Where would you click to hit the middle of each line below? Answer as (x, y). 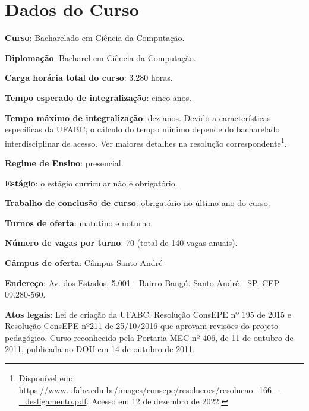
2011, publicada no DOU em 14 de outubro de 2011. (100, 349)
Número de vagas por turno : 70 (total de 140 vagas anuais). (121, 243)
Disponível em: (46, 378)
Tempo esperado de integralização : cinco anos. (98, 97)
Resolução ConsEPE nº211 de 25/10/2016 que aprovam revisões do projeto (142, 326)
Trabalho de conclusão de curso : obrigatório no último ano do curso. (138, 203)
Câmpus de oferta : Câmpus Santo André (84, 262)
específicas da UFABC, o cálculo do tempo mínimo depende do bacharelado (142, 129)
